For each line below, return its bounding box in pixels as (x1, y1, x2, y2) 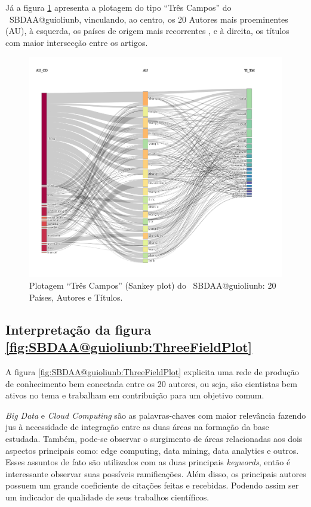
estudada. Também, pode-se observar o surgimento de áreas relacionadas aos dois (5, 432, 303, 444)
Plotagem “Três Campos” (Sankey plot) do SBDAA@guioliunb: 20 (29, 279, 276, 292)
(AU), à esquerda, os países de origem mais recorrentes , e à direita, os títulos (5, 24, 290, 37)
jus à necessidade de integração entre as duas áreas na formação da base (5, 421, 269, 433)
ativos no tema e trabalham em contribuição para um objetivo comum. (5, 389, 264, 401)
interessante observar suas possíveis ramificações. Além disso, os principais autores (5, 467, 306, 480)
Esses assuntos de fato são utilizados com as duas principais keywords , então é (5, 456, 291, 468)
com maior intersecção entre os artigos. (5, 36, 148, 48)
